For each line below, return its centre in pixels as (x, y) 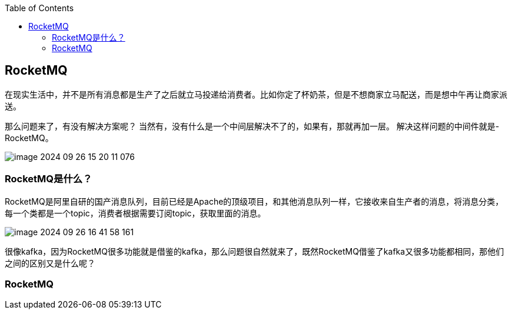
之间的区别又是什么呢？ (50, 263)
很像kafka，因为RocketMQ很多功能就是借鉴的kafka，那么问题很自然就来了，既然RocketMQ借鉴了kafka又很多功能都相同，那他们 (255, 251)
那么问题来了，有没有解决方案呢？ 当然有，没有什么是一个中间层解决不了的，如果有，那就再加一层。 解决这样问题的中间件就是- (252, 126)
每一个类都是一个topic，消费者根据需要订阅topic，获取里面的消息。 (135, 213)
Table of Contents (39, 8)
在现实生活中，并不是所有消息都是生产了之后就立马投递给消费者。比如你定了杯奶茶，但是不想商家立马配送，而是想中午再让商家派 (256, 94)
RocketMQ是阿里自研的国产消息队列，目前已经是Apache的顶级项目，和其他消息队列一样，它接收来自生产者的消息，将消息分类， (254, 201)
